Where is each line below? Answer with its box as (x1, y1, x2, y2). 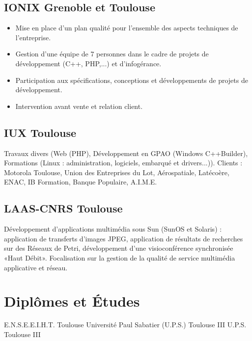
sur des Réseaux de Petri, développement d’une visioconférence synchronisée (4, 243, 233, 253)
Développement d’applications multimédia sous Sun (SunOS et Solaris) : (4, 224, 222, 234)
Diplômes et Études (4, 291, 140, 311)
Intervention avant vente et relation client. (15, 101, 143, 111)
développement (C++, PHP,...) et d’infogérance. (15, 58, 162, 68)
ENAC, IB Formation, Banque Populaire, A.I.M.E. (4, 177, 157, 187)
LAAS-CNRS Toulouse (4, 201, 123, 216)
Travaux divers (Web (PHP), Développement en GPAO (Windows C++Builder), (4, 148, 248, 158)
